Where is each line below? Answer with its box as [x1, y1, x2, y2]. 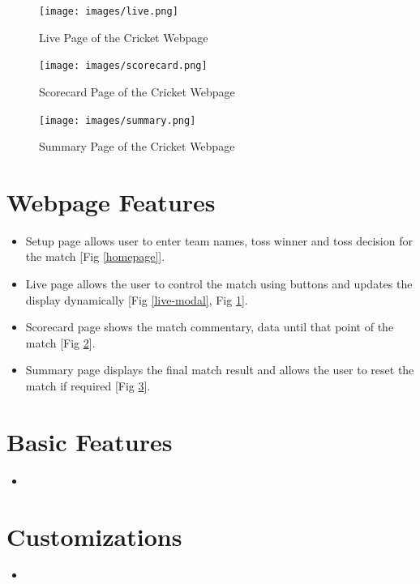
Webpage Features [6, 185, 216, 218]
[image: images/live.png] [39, 6, 178, 17]
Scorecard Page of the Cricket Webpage [39, 83, 235, 100]
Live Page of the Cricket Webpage [39, 28, 208, 45]
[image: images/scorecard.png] [39, 60, 208, 72]
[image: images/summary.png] [39, 114, 196, 126]
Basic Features [6, 424, 173, 458]
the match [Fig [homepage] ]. [25, 248, 165, 265]
